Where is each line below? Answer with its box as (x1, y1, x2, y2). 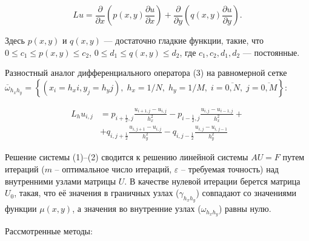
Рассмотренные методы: (5, 225, 93, 237)
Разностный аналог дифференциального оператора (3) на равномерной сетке (5, 66, 287, 79)
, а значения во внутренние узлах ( (72, 202, 201, 215)
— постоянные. (242, 46, 300, 58)
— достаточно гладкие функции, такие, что (104, 34, 264, 46)
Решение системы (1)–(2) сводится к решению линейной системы (5, 151, 248, 163)
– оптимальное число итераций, (55, 162, 172, 175)
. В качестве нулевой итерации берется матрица (124, 174, 301, 187)
